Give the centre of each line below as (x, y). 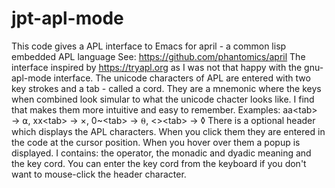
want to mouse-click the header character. (99, 174)
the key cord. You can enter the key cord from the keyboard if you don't (159, 163)
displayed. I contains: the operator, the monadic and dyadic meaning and (161, 153)
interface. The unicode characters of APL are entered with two (182, 78)
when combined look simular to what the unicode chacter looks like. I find (163, 99)
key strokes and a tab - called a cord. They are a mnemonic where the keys (166, 88)
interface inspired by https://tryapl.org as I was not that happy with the (157, 67)
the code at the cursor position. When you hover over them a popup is (156, 142)
